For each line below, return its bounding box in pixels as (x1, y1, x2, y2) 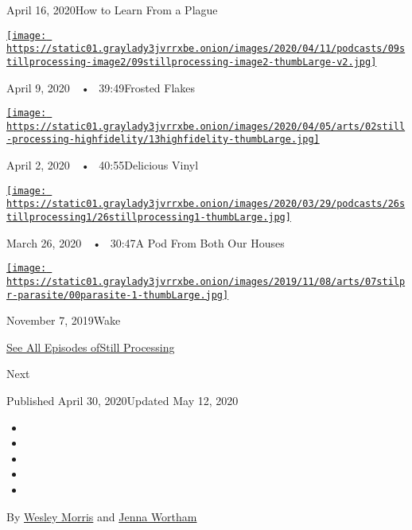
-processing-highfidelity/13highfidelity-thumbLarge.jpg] (6, 134, 320, 146)
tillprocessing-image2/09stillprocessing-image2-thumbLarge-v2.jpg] (6, 56, 377, 68)
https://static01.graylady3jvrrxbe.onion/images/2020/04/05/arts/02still (6, 120, 406, 132)
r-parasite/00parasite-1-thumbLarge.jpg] (6, 289, 229, 301)
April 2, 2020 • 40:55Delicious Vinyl (6, 157, 199, 173)
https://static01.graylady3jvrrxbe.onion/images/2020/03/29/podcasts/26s (6, 198, 406, 210)
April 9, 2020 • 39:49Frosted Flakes (6, 79, 196, 95)
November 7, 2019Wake (6, 312, 121, 329)
